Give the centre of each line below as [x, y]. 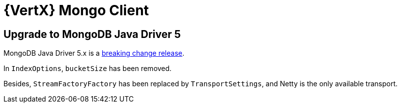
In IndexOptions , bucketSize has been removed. [88, 69]
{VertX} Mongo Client [76, 10]
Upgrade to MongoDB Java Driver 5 [92, 34]
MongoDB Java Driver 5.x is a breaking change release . [94, 53]
